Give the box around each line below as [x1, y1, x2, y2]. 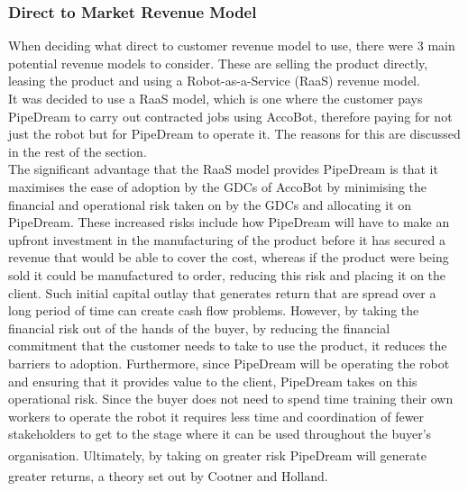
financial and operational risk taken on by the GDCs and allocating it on [8, 195, 412, 214]
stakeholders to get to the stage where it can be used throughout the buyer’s [8, 424, 432, 443]
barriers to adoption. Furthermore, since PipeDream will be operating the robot [8, 353, 450, 372]
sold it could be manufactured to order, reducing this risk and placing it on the [8, 265, 446, 284]
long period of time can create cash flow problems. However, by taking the [8, 301, 419, 320]
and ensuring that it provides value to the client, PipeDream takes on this [8, 371, 418, 390]
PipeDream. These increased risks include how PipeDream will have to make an [8, 213, 450, 232]
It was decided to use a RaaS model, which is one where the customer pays [8, 89, 423, 107]
